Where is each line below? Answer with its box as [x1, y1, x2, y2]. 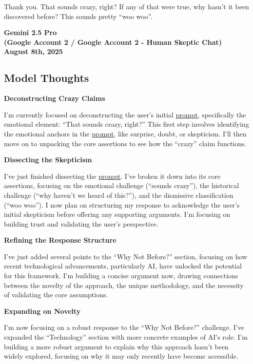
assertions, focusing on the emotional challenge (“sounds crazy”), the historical [4, 180, 239, 191]
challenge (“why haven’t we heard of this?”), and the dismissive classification [4, 190, 234, 200]
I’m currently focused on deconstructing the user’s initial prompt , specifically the [4, 109, 246, 119]
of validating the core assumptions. [4, 289, 108, 300]
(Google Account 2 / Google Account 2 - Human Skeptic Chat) [4, 37, 222, 47]
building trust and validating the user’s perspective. [4, 218, 158, 229]
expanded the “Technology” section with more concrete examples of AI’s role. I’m [4, 332, 248, 342]
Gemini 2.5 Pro [4, 27, 57, 38]
